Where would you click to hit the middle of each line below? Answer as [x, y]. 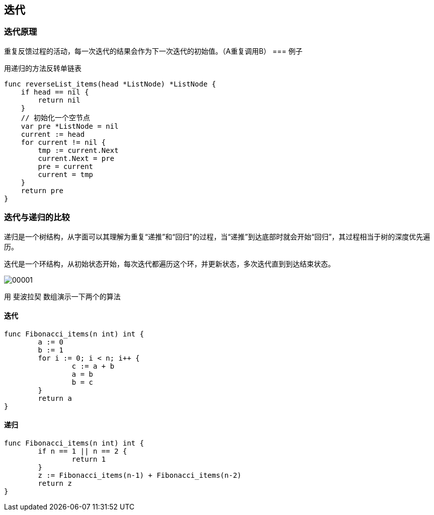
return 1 [89, 459]
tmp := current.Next [78, 150]
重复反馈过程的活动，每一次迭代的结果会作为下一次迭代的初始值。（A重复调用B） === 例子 [153, 51]
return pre [42, 190]
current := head [53, 134]
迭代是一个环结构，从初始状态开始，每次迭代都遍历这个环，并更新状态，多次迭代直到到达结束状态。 [169, 264]
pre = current [66, 166]
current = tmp [66, 174]
